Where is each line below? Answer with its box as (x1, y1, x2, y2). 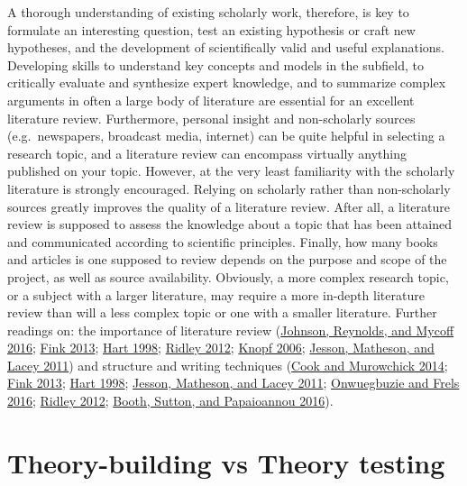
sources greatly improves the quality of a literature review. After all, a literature (7, 197, 450, 215)
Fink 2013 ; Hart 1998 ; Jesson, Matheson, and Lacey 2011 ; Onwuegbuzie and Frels (7, 373, 460, 392)
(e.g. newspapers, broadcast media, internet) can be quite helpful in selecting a (7, 126, 445, 145)
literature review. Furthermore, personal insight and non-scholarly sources (7, 108, 416, 127)
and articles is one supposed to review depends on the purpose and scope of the (7, 250, 447, 269)
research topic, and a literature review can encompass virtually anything (7, 143, 407, 162)
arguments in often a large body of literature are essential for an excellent (7, 90, 415, 109)
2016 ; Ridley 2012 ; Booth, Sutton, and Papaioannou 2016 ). (7, 391, 334, 410)
